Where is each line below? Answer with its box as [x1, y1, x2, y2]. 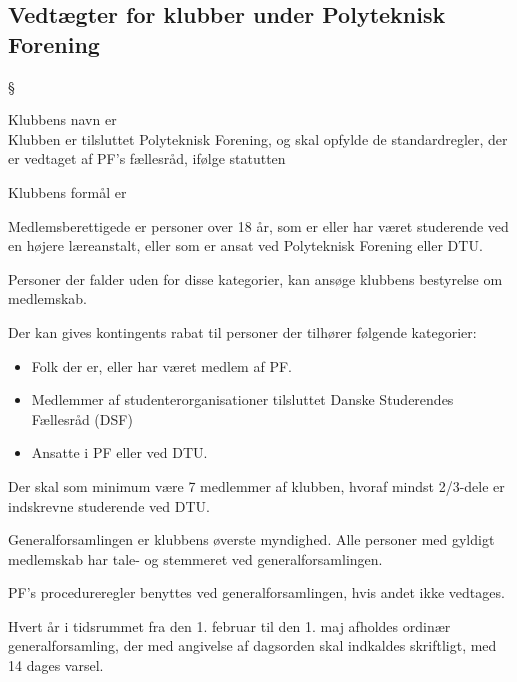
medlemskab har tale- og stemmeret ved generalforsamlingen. [8, 548, 383, 569]
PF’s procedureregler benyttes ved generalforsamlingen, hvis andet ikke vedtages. [8, 582, 505, 603]
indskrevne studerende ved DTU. [8, 495, 210, 516]
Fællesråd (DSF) [31, 408, 133, 429]
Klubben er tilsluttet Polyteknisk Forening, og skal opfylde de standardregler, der [8, 128, 508, 149]
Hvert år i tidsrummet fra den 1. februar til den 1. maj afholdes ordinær [8, 615, 451, 636]
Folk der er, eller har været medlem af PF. [31, 355, 292, 376]
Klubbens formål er [8, 181, 127, 202]
